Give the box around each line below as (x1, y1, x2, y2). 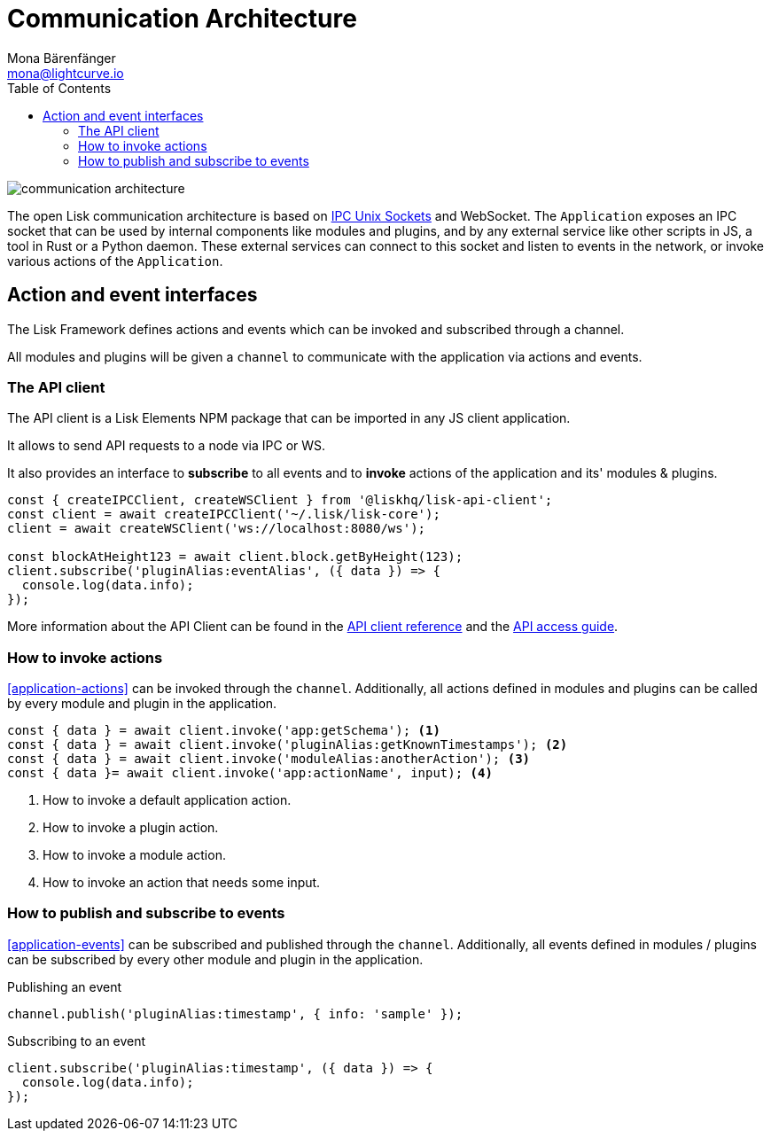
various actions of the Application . (7, 253, 223, 269)
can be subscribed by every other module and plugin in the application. (7, 951, 424, 967)
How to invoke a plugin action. (43, 820, 219, 836)
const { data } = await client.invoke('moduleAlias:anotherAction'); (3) (7, 752, 531, 767)
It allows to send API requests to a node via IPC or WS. (7, 438, 326, 454)
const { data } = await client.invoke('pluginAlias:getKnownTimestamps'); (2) (7, 737, 568, 752)
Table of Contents (7, 80, 112, 96)
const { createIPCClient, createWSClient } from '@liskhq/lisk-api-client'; (7, 493, 553, 508)
